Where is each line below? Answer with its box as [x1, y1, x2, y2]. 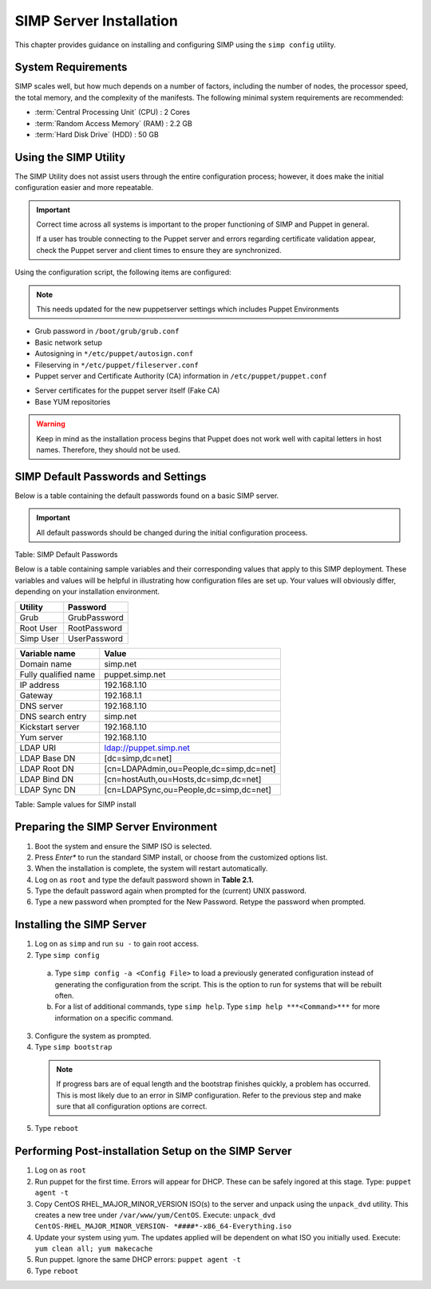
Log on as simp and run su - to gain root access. [34, 939, 200, 949]
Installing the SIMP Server [14, 918, 147, 931]
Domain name [19, 658, 72, 670]
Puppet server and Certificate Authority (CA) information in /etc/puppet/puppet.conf [34, 371, 327, 381]
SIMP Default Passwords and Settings [14, 469, 207, 483]
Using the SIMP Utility [14, 150, 126, 164]
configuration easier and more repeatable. [14, 183, 154, 192]
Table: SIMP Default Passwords [14, 550, 118, 559]
